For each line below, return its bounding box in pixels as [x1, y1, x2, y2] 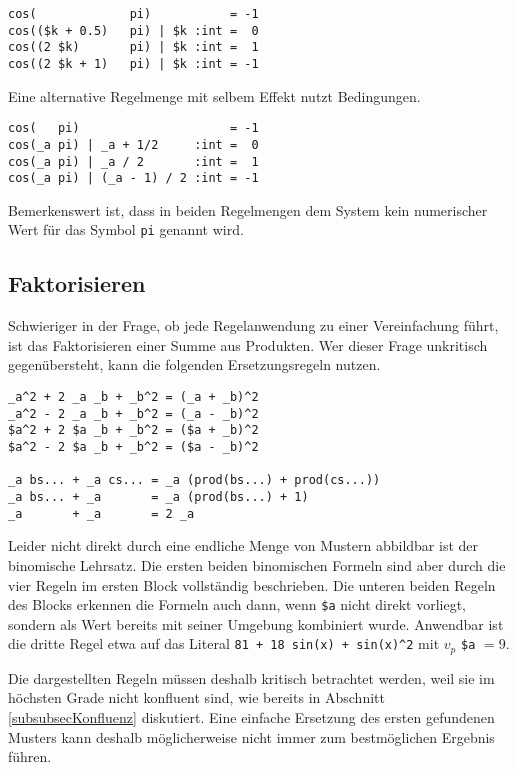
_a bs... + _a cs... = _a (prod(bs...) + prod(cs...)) [8, 473, 381, 488]
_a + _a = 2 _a [8, 506, 195, 521]
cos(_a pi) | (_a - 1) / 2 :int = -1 [8, 171, 259, 186]
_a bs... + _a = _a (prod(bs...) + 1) [8, 490, 309, 505]
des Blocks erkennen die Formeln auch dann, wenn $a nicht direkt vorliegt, [8, 594, 466, 615]
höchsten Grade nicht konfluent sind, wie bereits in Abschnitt [8, 687, 385, 708]
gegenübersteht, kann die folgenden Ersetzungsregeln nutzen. [8, 354, 381, 375]
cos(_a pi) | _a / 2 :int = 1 [8, 154, 259, 169]
